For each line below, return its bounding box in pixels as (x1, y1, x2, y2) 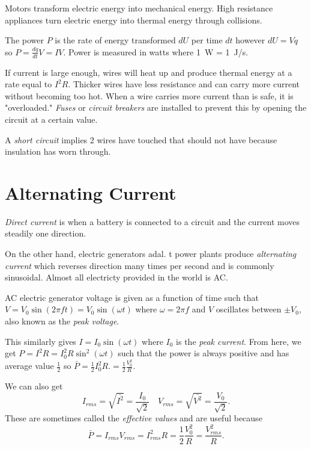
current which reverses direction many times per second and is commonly (5, 259, 274, 271)
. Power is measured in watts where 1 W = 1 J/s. (63, 45, 249, 58)
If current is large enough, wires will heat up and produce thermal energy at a (5, 66, 292, 78)
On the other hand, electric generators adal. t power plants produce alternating (5, 247, 297, 260)
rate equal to (5, 78, 52, 90)
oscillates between (216, 303, 282, 315)
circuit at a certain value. (5, 113, 98, 125)
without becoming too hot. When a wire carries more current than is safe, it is (5, 89, 294, 102)
